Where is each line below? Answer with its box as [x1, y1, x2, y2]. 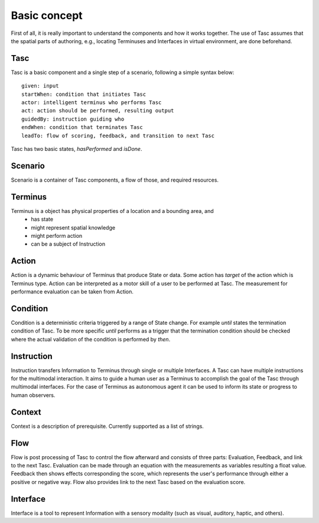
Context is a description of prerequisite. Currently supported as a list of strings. [11, 422, 204, 430]
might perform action [31, 232, 83, 239]
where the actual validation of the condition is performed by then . [11, 335, 171, 343]
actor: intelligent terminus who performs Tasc [21, 99, 162, 106]
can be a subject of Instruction [31, 240, 106, 248]
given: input [21, 83, 59, 89]
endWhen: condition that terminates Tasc [21, 124, 143, 131]
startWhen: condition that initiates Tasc [21, 91, 147, 98]
